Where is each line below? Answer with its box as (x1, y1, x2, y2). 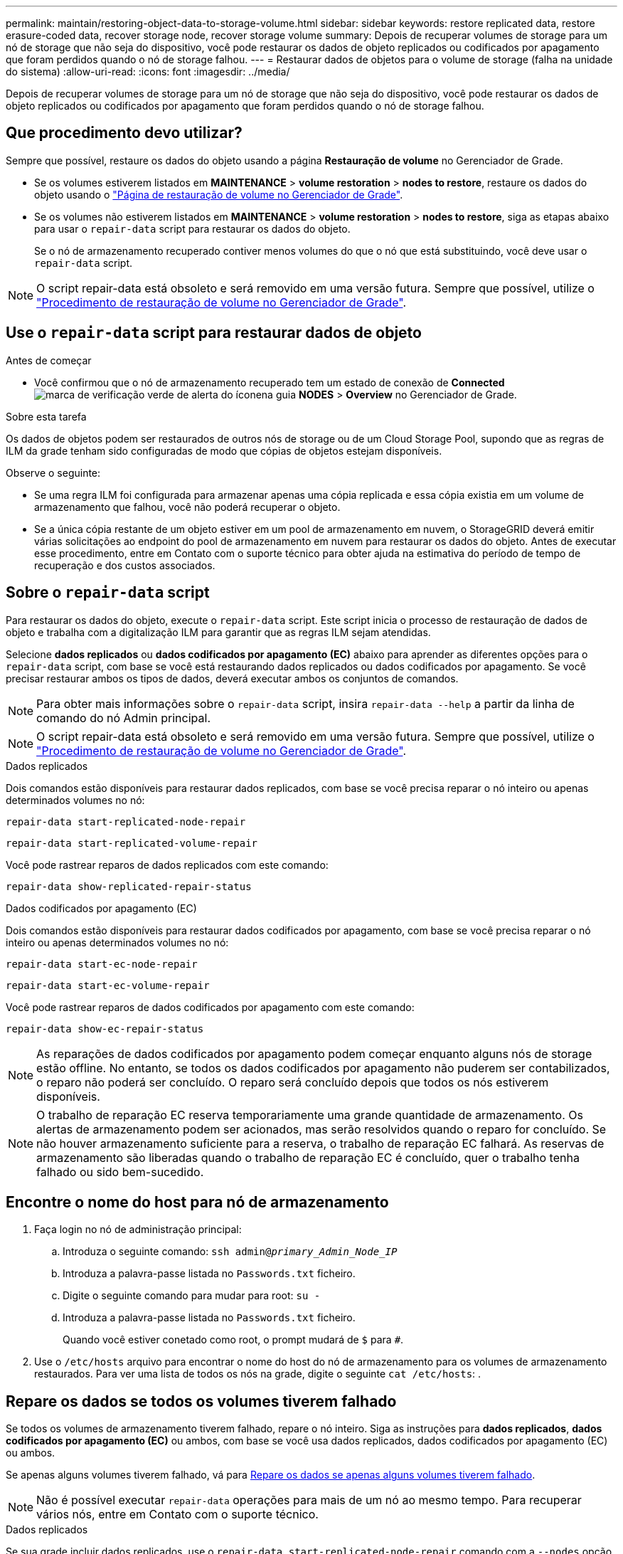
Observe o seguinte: (6, 466, 101, 479)
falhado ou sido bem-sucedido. (36, 1164, 204, 1179)
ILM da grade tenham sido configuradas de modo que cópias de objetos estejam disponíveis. (6, 444, 442, 457)
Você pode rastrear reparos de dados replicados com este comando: (6, 858, 329, 871)
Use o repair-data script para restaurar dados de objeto (6, 324, 422, 342)
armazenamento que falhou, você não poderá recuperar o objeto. (34, 500, 341, 513)
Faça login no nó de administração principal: (34, 1223, 242, 1236)
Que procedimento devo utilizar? (6, 124, 243, 142)
